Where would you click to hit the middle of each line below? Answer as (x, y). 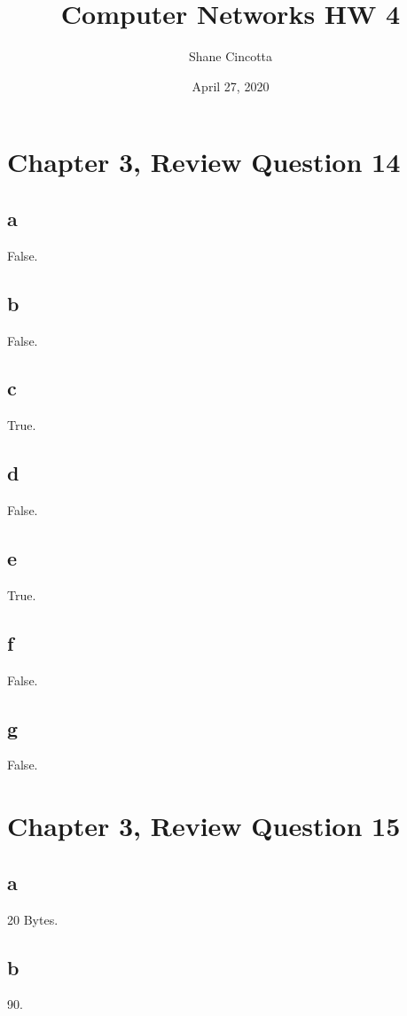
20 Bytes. (33, 919)
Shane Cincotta (231, 56)
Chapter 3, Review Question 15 (204, 826)
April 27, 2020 (231, 86)
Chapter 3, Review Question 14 (204, 162)
